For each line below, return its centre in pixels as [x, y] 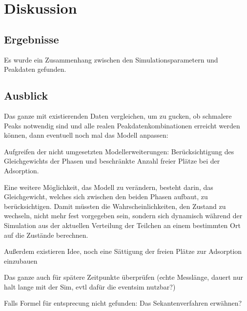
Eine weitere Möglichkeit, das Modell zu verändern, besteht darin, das [109, 187]
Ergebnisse [31, 39]
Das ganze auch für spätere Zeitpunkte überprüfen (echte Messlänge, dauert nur [123, 277]
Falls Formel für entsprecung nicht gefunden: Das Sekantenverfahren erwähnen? [123, 303]
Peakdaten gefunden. [35, 69]
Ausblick [26, 95]
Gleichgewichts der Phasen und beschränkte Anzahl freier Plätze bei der [112, 161]
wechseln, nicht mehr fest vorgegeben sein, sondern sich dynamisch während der [123, 216]
